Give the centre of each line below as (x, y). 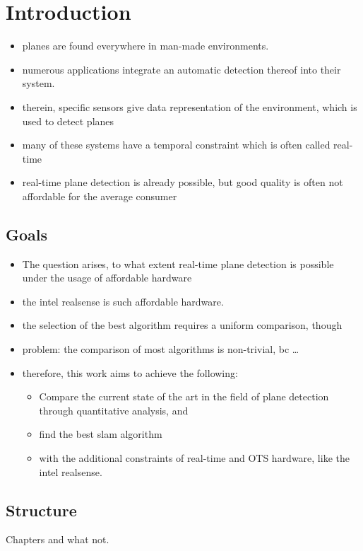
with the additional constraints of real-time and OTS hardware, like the (194, 458)
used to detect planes (68, 121)
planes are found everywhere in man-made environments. (145, 46)
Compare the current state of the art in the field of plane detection (184, 396)
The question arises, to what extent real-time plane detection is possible (178, 263)
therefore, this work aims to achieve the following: (130, 372)
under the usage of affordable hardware (107, 278)
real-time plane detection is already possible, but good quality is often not (183, 182)
